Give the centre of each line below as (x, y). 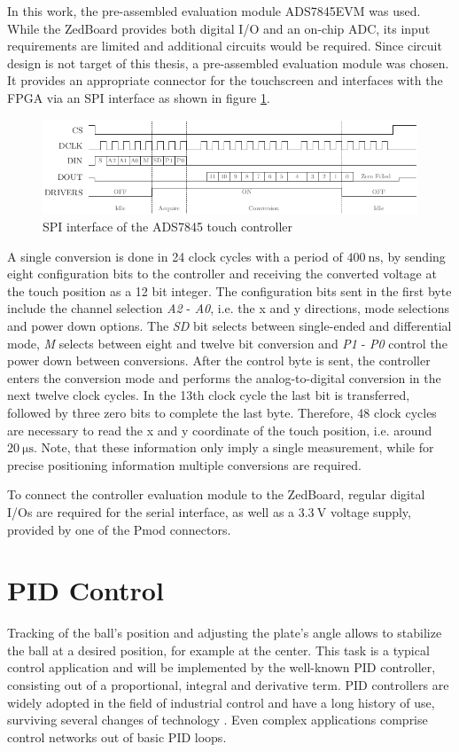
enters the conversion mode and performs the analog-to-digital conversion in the (224, 377)
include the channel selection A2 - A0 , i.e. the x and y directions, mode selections (229, 308)
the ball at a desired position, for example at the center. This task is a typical (218, 650)
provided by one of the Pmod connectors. (119, 529)
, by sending (412, 256)
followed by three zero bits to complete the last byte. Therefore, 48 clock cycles (222, 412)
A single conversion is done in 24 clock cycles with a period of (175, 256)
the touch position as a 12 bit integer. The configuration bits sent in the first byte (229, 290)
